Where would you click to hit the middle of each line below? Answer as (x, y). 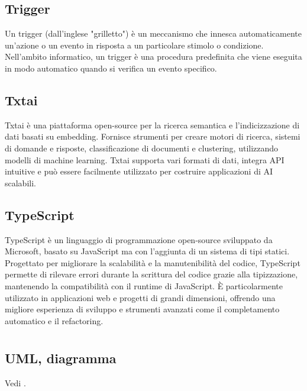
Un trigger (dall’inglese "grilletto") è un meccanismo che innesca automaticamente (153, 33)
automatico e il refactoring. (54, 320)
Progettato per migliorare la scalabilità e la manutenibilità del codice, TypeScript (153, 262)
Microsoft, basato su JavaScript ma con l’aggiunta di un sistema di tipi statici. (147, 251)
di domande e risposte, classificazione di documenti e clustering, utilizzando (142, 148)
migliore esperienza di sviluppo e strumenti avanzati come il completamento (142, 309)
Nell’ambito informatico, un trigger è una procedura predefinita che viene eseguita (153, 56)
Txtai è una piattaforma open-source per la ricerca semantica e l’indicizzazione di (152, 125)
